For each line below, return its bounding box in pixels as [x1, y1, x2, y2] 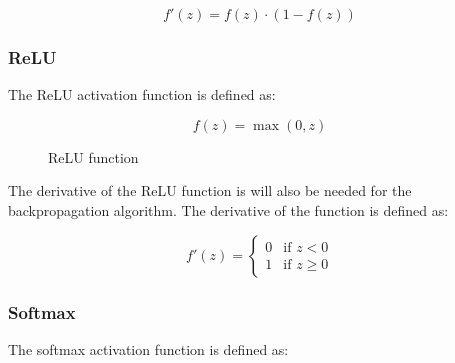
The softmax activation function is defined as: [8, 338, 289, 359]
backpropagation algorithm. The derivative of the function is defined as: [8, 200, 449, 220]
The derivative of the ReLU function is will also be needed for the [8, 180, 412, 201]
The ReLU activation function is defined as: [8, 84, 276, 105]
